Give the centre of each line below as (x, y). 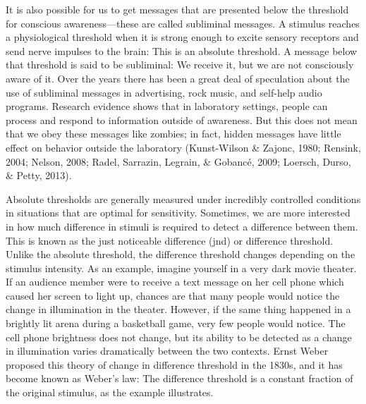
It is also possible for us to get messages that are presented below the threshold (177, 9)
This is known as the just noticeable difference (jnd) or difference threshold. (170, 240)
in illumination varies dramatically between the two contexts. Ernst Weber (167, 351)
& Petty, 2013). (39, 175)
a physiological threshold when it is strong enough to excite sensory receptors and (182, 37)
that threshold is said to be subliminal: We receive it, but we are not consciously (180, 65)
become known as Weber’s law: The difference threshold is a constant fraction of (179, 378)
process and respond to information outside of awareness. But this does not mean (182, 120)
